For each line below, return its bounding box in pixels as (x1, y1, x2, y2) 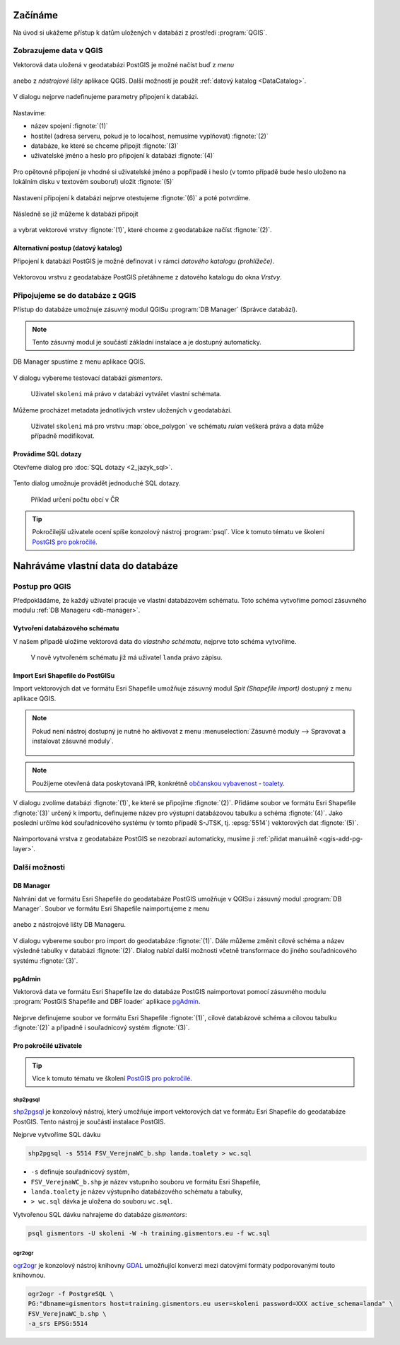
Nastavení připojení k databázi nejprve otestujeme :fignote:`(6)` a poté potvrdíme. (13, 193, 251, 202)
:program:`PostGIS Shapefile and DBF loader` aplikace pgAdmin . (13, 998, 201, 1006)
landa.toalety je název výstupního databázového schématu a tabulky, (30, 1187, 243, 1196)
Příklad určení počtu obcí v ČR (30, 495, 119, 504)
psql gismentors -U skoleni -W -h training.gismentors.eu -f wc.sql (28, 1229, 271, 1237)
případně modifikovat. (30, 432, 95, 440)
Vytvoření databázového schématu (13, 624, 119, 633)
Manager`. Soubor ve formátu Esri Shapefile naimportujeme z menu (13, 904, 210, 913)
